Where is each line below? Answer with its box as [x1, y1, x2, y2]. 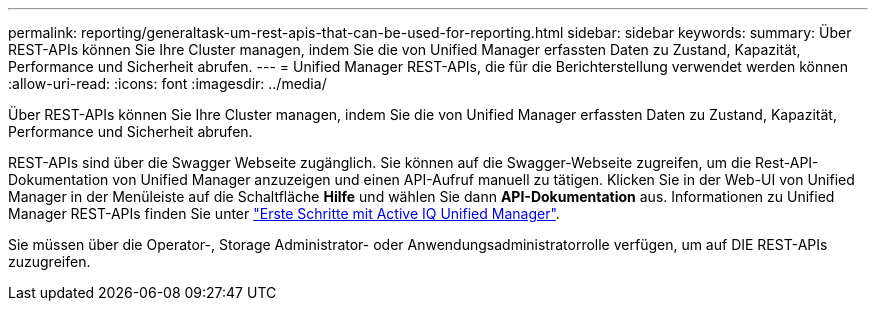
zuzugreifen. [8, 253, 91, 270]
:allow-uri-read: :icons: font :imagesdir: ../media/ [8, 75, 327, 92]
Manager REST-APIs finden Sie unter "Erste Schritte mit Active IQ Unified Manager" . [8, 205, 560, 222]
